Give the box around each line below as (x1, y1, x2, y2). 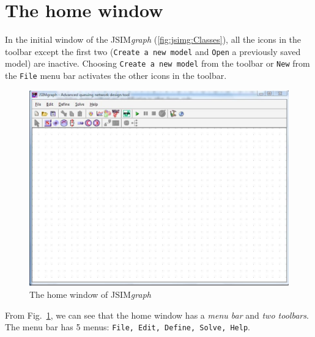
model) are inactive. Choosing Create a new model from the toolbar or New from (5, 57, 310, 70)
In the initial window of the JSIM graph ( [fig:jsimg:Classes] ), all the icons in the (5, 33, 302, 46)
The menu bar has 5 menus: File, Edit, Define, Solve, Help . (5, 320, 250, 333)
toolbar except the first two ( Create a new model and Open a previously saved (5, 45, 301, 57)
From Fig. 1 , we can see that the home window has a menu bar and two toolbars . (5, 308, 309, 321)
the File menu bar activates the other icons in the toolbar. (5, 69, 227, 82)
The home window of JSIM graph (29, 287, 151, 300)
